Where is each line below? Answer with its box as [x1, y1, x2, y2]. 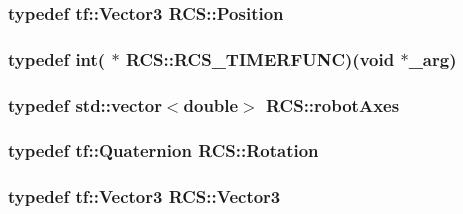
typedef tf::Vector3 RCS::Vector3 [8, 184, 281, 209]
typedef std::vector [8, 92, 162, 117]
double [183, 92, 239, 117]
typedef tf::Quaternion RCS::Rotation [8, 138, 319, 163]
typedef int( [8, 46, 106, 71]
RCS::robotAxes [266, 92, 400, 117]
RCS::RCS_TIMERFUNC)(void [125, 46, 395, 71]
